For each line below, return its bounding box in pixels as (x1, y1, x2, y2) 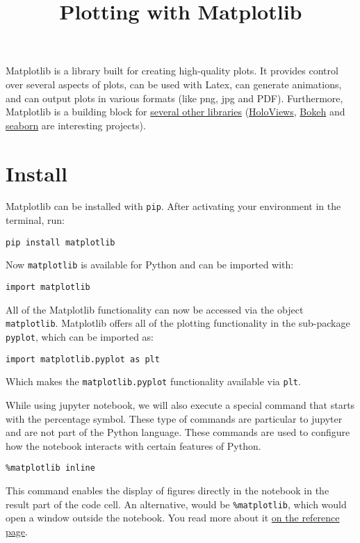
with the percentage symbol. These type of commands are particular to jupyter (6, 411, 343, 426)
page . (6, 524, 28, 538)
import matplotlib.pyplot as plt (6, 354, 160, 364)
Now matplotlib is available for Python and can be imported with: (6, 257, 294, 272)
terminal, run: (6, 213, 65, 227)
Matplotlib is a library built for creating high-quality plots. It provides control (6, 63, 338, 78)
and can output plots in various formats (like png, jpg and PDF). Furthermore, (6, 90, 343, 105)
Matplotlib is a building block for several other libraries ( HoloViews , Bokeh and (6, 104, 345, 119)
